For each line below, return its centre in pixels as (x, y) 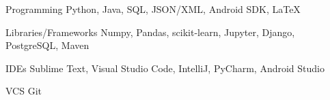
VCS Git (24, 91)
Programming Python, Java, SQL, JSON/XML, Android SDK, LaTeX (153, 9)
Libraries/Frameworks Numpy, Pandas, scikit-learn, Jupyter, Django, (150, 32)
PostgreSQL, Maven (47, 45)
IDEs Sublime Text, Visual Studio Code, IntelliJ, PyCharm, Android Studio (165, 68)
